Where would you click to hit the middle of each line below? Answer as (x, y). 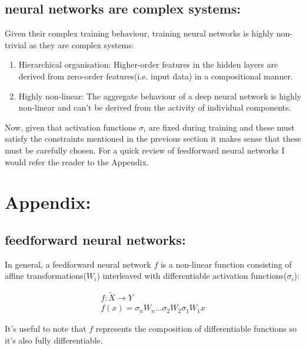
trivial (16, 44)
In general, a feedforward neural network (78, 264)
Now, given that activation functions (71, 127)
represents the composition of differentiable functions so (196, 329)
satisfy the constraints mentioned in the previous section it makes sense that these (153, 139)
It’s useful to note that (46, 329)
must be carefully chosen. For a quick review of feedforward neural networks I (145, 150)
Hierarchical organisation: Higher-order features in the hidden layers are (148, 64)
